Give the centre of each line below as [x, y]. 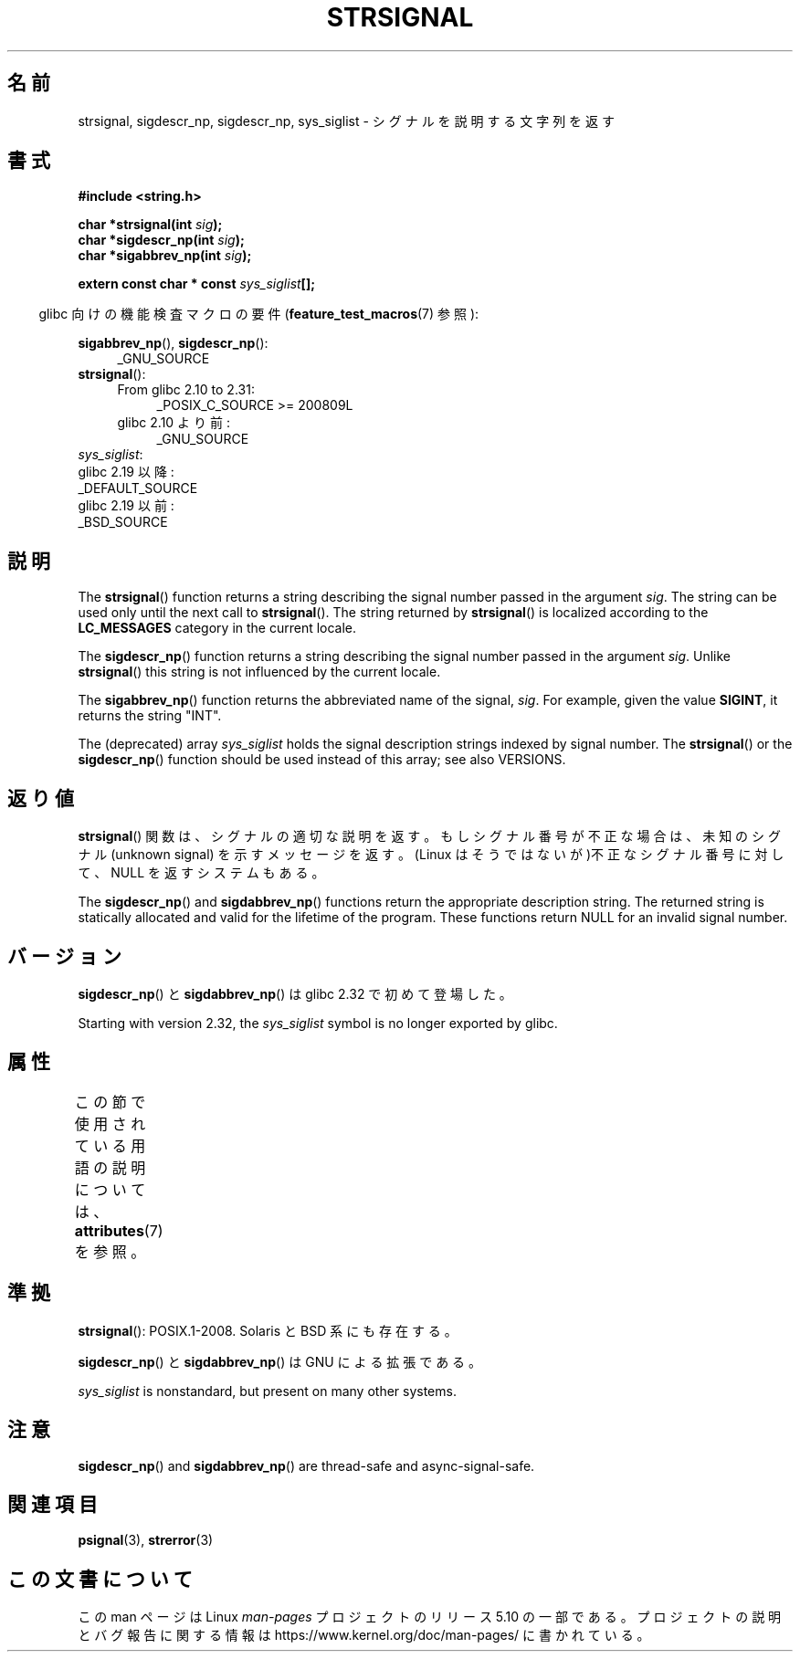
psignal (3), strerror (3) [146, 1540]
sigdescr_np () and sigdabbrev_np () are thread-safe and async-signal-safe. [306, 1465]
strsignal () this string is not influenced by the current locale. [259, 672]
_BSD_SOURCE [123, 522]
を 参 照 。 [110, 1251]
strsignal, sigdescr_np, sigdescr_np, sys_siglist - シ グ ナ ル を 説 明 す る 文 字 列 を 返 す [346, 121]
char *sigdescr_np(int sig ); [161, 240]
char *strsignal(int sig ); [150, 225]
